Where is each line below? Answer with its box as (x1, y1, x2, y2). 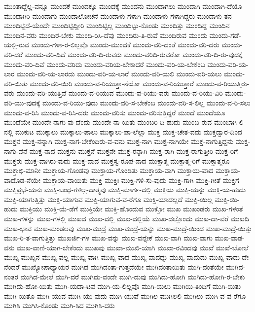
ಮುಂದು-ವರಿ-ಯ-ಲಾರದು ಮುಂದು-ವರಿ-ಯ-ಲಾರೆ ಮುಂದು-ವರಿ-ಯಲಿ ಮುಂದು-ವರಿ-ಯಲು (17, 69, 222, 79)
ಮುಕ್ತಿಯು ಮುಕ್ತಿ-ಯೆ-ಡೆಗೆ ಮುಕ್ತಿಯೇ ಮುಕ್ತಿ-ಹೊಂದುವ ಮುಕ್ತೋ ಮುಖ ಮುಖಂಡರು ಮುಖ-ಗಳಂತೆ (20, 204, 243, 214)
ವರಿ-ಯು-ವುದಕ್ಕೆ (4, 97, 40, 107)
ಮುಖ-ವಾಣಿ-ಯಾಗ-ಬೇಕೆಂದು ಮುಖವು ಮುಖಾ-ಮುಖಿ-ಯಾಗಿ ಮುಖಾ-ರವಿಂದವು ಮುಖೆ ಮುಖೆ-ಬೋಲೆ (16, 242, 249, 252)
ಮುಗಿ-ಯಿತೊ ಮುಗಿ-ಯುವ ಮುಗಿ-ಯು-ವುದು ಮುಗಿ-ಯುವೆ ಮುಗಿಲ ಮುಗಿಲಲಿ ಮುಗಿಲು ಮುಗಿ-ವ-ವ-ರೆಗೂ (4, 290, 246, 301)
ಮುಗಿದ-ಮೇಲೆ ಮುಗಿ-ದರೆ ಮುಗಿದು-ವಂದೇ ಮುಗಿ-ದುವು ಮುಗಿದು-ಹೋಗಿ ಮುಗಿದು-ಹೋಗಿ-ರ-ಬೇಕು (20, 271, 245, 281)
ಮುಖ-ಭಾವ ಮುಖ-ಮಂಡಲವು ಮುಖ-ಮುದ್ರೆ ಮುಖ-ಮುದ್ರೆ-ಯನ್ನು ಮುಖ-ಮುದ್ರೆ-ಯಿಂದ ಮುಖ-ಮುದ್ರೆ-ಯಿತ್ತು (4, 223, 252, 233)
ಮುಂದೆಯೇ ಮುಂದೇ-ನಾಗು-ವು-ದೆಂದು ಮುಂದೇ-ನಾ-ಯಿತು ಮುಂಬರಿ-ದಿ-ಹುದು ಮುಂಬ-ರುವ (4, 117, 212, 127)
